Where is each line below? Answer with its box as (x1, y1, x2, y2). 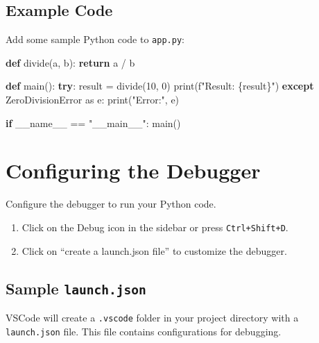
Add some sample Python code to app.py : (6, 32, 184, 47)
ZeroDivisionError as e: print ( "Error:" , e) (6, 92, 180, 107)
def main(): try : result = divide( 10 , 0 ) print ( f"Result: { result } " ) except (6, 78, 314, 93)
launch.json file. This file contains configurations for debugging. (6, 324, 282, 338)
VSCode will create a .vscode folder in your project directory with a (6, 310, 299, 324)
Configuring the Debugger (6, 156, 261, 185)
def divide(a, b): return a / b (6, 55, 135, 69)
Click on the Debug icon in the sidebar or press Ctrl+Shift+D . (21, 219, 288, 234)
